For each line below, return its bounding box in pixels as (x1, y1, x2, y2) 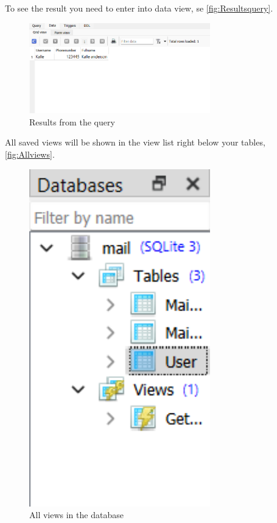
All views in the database (29, 508, 124, 521)
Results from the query (29, 115, 115, 128)
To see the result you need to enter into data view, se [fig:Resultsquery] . (5, 2, 273, 14)
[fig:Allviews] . (5, 147, 55, 160)
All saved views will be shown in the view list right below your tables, (5, 136, 265, 149)
